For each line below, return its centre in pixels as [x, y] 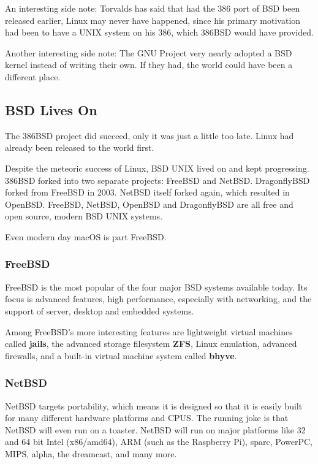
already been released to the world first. [80, 147]
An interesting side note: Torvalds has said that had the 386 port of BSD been [153, 8]
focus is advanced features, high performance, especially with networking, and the [158, 299]
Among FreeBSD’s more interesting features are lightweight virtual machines [149, 331]
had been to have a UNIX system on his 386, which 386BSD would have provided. [159, 32]
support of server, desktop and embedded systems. [100, 310]
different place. [33, 76]
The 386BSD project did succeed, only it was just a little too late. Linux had [150, 135]
